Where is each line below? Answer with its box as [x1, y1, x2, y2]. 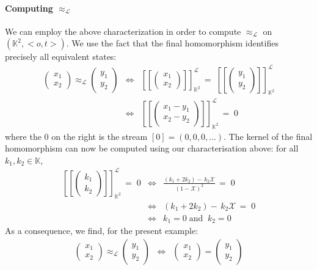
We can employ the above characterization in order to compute [5, 24, 241, 37]
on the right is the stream [51, 130, 148, 142]
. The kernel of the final [224, 130, 313, 142]
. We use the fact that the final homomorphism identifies [66, 37, 279, 49]
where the [5, 130, 42, 142]
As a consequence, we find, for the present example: [5, 224, 199, 237]
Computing [5, 1, 53, 14]
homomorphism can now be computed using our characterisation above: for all [5, 142, 299, 155]
